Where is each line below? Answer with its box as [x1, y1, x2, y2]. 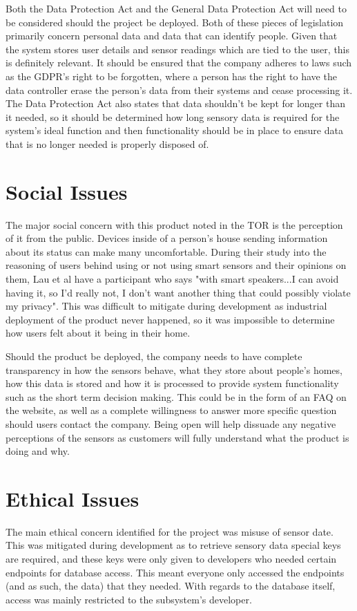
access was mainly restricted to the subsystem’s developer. [6, 592, 252, 606]
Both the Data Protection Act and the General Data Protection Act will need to [6, 1, 347, 15]
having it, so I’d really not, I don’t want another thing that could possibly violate [6, 285, 351, 299]
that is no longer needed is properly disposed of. [6, 136, 209, 151]
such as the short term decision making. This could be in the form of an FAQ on [6, 389, 347, 404]
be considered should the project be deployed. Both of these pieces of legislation [6, 15, 344, 29]
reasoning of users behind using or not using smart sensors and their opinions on [6, 258, 347, 272]
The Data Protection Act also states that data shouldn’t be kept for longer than [6, 96, 345, 111]
